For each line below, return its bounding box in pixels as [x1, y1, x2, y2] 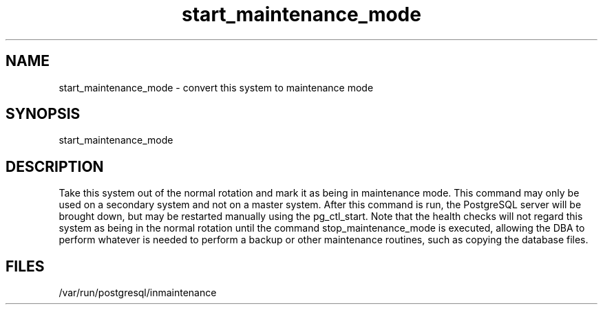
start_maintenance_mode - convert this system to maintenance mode [59, 81, 374, 93]
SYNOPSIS [6, 105, 81, 123]
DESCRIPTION [6, 157, 104, 175]
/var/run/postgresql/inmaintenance [59, 287, 217, 299]
